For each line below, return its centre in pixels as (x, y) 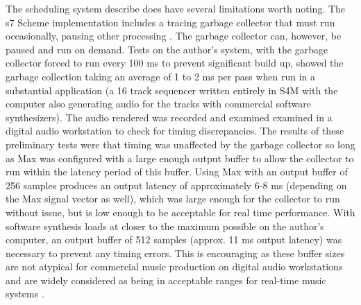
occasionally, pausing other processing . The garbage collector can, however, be (174, 36)
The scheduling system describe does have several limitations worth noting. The (176, 8)
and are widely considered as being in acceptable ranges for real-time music (166, 280)
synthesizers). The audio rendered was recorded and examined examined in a (169, 117)
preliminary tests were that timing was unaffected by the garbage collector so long (180, 144)
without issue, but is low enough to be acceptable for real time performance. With (180, 212)
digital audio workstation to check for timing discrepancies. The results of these (175, 131)
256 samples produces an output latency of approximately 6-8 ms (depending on (176, 185)
